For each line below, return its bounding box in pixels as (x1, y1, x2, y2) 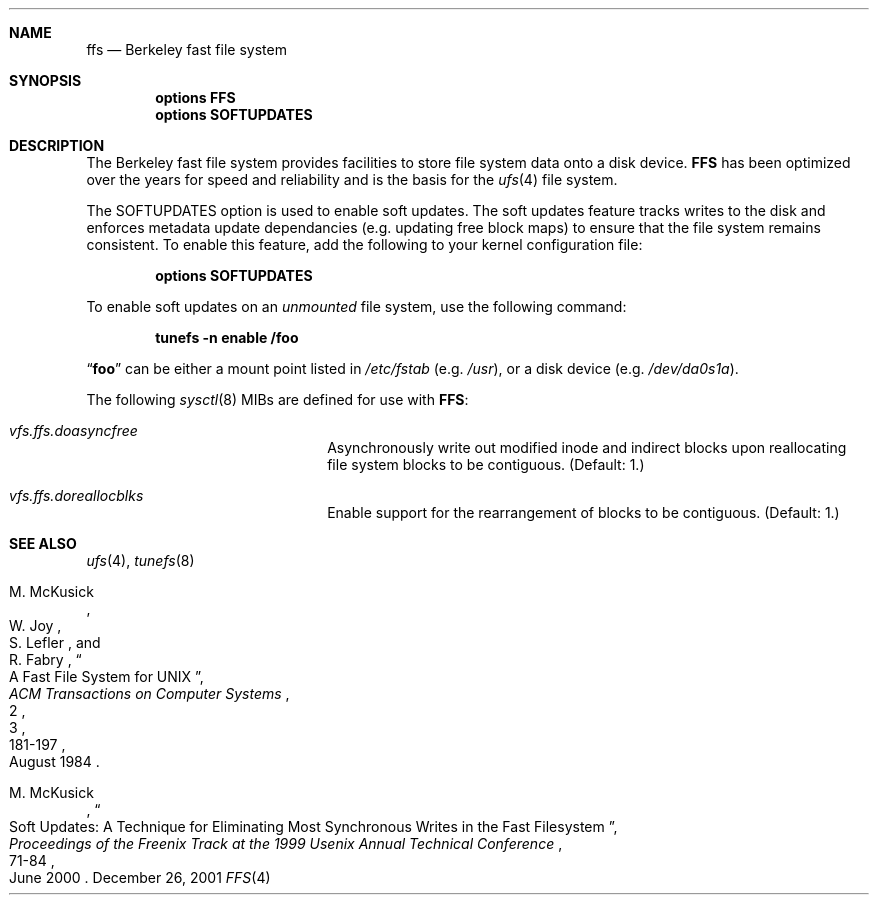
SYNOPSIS (9, 72, 82, 89)
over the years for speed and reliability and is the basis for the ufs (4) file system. (86, 171, 618, 188)
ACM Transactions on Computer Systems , (9, 685, 290, 702)
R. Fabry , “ (9, 651, 82, 668)
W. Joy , (9, 617, 62, 634)
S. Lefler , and (9, 634, 101, 651)
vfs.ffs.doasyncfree (9, 422, 138, 439)
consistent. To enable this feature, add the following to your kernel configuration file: (86, 236, 643, 253)
